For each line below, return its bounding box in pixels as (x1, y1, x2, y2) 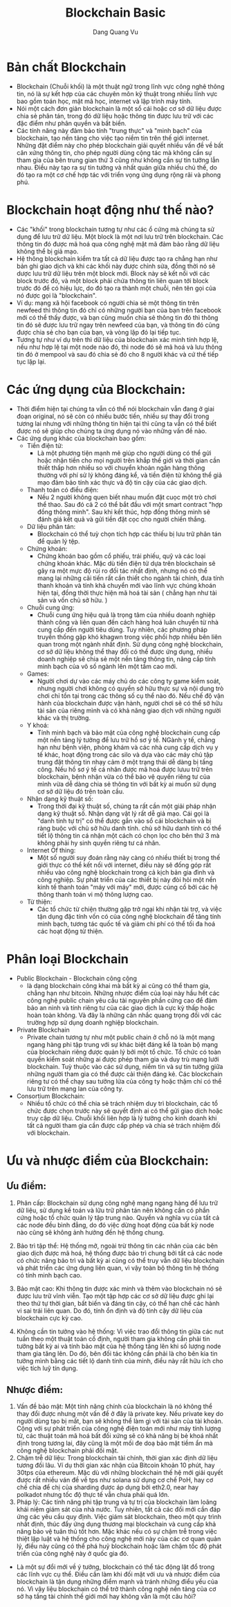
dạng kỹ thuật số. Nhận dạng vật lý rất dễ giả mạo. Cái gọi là (37, 809, 210, 818)
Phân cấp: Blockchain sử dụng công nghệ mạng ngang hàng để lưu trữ (16, 1198, 219, 1207)
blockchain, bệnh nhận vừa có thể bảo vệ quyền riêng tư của (37, 772, 210, 780)
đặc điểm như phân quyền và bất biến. (16, 119, 127, 127)
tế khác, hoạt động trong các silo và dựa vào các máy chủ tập (37, 750, 214, 759)
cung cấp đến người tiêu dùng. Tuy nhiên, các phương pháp (37, 625, 208, 634)
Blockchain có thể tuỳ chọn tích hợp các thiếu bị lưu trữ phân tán (37, 530, 222, 538)
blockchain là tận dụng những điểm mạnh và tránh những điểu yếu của (16, 1577, 219, 1586)
